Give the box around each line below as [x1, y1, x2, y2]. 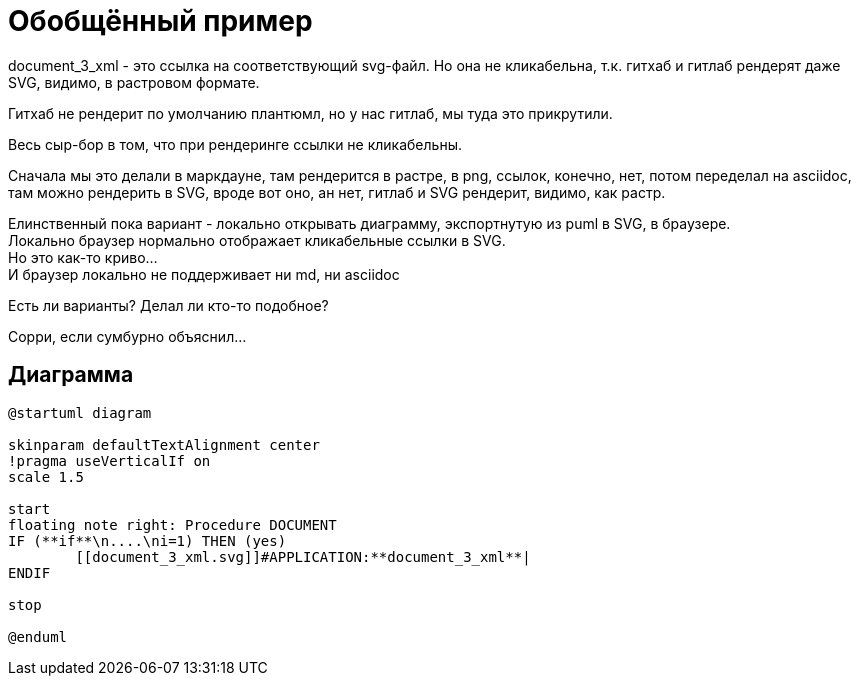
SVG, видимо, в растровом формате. [8, 73, 260, 91]
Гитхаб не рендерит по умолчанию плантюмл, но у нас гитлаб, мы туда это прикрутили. [8, 104, 613, 122]
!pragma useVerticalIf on [8, 452, 211, 469]
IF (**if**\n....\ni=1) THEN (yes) [8, 532, 287, 549]
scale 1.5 [8, 468, 84, 485]
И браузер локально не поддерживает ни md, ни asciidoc [8, 265, 400, 283]
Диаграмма [8, 362, 134, 388]
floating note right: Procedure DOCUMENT [8, 516, 337, 533]
